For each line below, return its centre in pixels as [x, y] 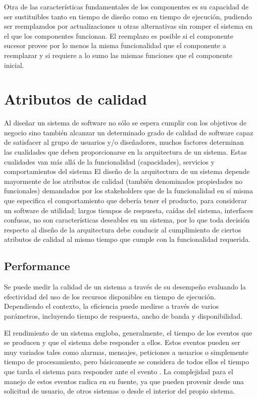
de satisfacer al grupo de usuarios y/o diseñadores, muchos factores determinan [124, 142]
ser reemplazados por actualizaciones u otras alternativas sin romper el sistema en [128, 26]
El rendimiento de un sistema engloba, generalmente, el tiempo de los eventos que [128, 332]
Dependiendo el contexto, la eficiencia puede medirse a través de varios [111, 306]
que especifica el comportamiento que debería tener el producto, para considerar [126, 200]
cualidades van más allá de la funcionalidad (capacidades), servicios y [109, 161]
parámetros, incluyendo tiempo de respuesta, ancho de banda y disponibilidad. [123, 315]
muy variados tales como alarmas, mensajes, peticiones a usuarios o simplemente [126, 352]
